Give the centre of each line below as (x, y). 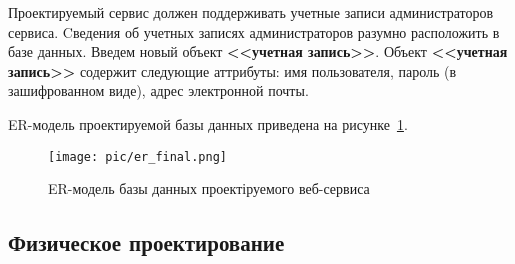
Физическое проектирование (146, 242)
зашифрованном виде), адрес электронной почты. (158, 90)
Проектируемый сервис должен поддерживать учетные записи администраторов (251, 12)
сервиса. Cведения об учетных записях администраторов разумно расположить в (254, 31)
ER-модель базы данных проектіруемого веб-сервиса (209, 188)
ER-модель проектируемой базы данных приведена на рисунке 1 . (208, 123)
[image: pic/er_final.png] (137, 156)
